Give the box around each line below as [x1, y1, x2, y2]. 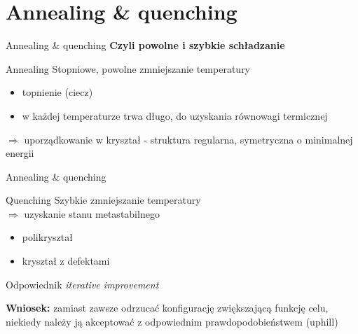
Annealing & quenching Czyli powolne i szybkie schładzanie [6, 38, 285, 53]
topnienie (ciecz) [22, 85, 93, 99]
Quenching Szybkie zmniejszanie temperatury [6, 193, 201, 207]
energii [6, 146, 34, 160]
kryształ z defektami [22, 253, 110, 268]
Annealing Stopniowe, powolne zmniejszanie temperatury [6, 61, 251, 76]
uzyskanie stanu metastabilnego [24, 206, 160, 221]
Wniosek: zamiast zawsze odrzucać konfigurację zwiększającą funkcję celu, [6, 300, 329, 315]
